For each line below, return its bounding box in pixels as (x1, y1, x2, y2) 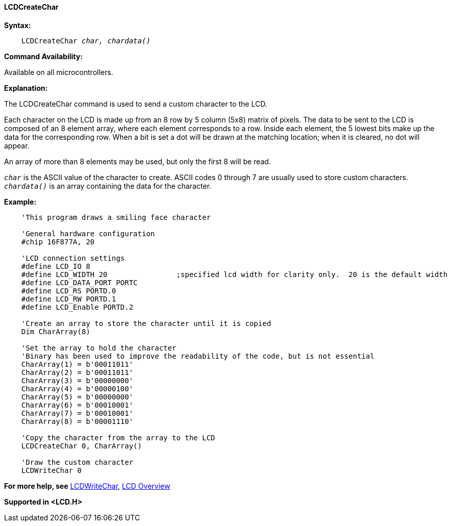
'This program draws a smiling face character (21, 213, 211, 221)
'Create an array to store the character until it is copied (21, 319, 271, 328)
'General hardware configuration (21, 229, 155, 238)
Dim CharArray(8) (21, 327, 90, 336)
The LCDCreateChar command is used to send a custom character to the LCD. (4, 99, 268, 108)
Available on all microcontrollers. (4, 67, 113, 77)
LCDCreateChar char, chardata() (21, 36, 151, 45)
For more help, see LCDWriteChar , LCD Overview (4, 481, 171, 490)
